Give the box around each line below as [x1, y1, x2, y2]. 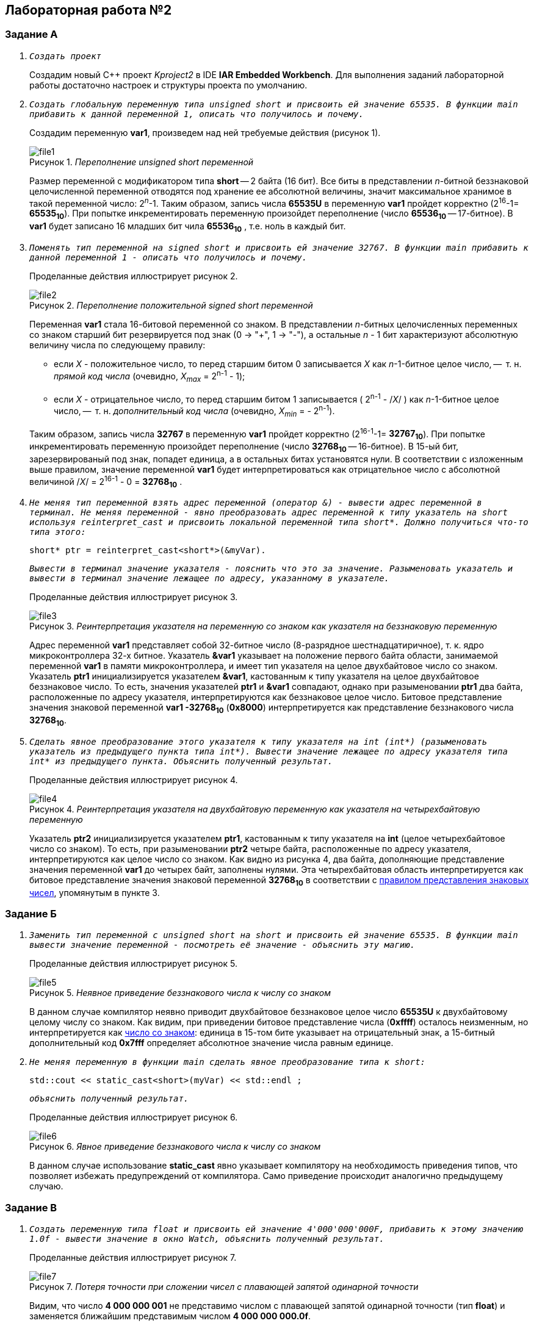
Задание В [5, 1201, 57, 1214]
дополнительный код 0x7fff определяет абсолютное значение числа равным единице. [29, 1038, 394, 1048]
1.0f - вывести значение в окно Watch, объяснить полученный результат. [29, 1234, 384, 1244]
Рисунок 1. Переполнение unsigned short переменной [29, 156, 254, 167]
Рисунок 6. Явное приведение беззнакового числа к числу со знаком [29, 1141, 321, 1152]
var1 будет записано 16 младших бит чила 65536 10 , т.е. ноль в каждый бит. [29, 221, 346, 234]
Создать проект [29, 51, 102, 61]
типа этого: [29, 527, 86, 537]
